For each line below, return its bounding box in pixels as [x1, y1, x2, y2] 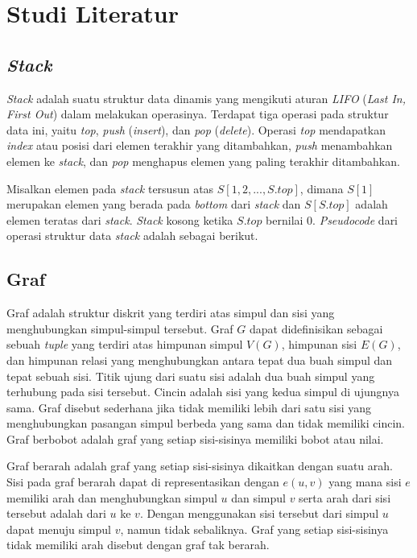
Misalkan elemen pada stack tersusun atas [6, 180, 214, 196]
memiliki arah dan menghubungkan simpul [6, 489, 217, 506]
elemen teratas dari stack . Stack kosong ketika [6, 211, 233, 228]
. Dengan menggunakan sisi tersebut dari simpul [139, 505, 379, 522]
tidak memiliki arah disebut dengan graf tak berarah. [6, 536, 270, 553]
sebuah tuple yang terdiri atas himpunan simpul [6, 336, 243, 353]
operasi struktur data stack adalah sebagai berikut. [6, 227, 258, 244]
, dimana [299, 180, 344, 196]
